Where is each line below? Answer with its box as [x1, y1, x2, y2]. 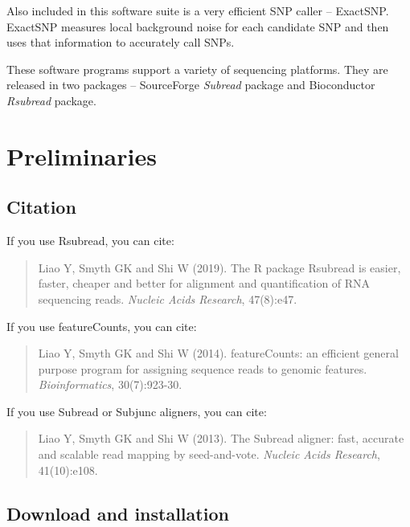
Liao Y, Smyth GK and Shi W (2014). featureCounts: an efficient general [38, 345, 399, 362]
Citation [6, 194, 76, 219]
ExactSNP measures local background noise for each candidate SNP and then [6, 18, 389, 35]
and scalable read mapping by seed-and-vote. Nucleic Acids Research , [38, 446, 380, 463]
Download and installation [6, 500, 229, 525]
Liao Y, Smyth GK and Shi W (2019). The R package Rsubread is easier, [38, 259, 401, 276]
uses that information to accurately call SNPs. [6, 34, 235, 51]
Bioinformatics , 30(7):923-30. [38, 376, 182, 393]
